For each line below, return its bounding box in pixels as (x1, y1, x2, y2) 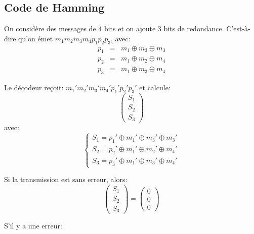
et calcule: (139, 82, 171, 93)
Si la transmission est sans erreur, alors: (4, 174, 128, 184)
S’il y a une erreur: (4, 220, 62, 231)
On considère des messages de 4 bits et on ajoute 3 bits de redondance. (4, 23, 224, 34)
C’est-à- (226, 23, 250, 34)
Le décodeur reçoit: (4, 82, 64, 93)
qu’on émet (18, 33, 53, 43)
